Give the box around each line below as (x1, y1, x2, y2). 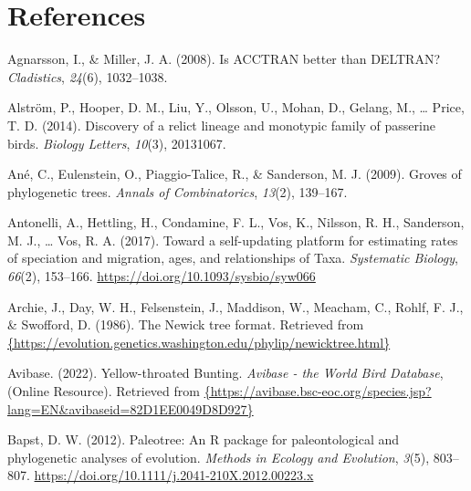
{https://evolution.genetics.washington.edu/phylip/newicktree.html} (7, 332, 391, 351)
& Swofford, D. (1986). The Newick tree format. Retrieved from (7, 315, 364, 334)
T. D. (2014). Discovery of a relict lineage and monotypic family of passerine (7, 115, 435, 134)
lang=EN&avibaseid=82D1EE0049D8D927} (7, 399, 254, 418)
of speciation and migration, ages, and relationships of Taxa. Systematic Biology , (7, 248, 458, 267)
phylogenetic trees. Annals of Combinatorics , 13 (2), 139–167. (7, 182, 348, 201)
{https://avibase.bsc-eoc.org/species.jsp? (204, 381, 432, 401)
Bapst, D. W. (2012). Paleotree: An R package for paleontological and (7, 430, 400, 449)
